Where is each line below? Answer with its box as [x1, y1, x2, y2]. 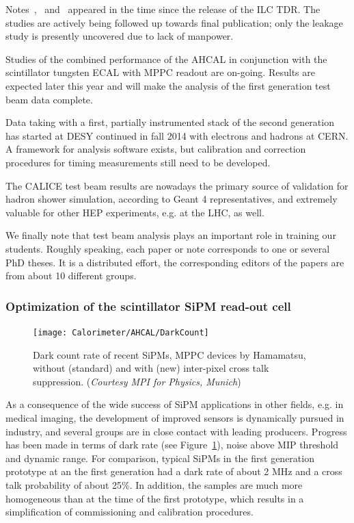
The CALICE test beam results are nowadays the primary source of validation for [5, 178, 349, 192]
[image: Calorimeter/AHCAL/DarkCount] [33, 327, 209, 337]
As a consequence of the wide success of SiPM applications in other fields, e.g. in [5, 397, 344, 411]
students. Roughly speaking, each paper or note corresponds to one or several [5, 241, 330, 255]
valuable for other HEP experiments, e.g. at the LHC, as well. [5, 205, 264, 219]
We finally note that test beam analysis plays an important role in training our [5, 228, 336, 242]
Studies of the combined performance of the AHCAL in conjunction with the [5, 51, 327, 66]
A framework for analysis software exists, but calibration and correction [5, 142, 306, 156]
